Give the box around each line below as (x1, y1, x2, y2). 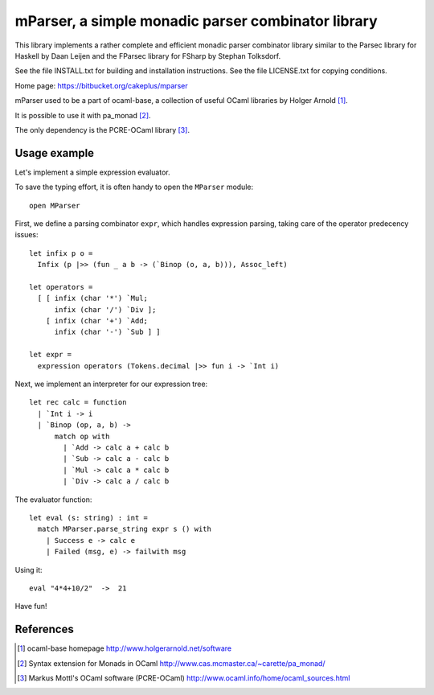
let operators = (29, 282, 93, 291)
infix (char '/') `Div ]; (54, 305, 157, 314)
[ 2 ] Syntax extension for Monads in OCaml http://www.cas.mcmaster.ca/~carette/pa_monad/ (17, 658, 325, 668)
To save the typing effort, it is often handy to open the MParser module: (14, 182, 253, 192)
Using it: (14, 565, 43, 574)
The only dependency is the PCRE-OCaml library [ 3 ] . (14, 125, 190, 134)
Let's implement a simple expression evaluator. (14, 167, 170, 177)
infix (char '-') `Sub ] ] (54, 327, 161, 337)
